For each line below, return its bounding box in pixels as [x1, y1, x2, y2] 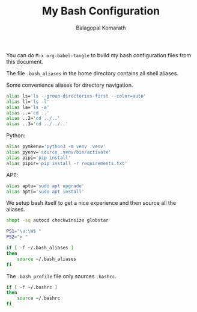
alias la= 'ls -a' [6, 104, 50, 110]
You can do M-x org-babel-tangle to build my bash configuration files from [6, 51, 192, 58]
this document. [6, 58, 44, 65]
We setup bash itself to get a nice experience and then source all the [6, 199, 176, 207]
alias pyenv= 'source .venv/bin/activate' [6, 149, 112, 155]
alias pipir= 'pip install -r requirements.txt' [6, 160, 128, 166]
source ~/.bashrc [17, 295, 61, 302]
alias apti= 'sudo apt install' [6, 189, 85, 195]
